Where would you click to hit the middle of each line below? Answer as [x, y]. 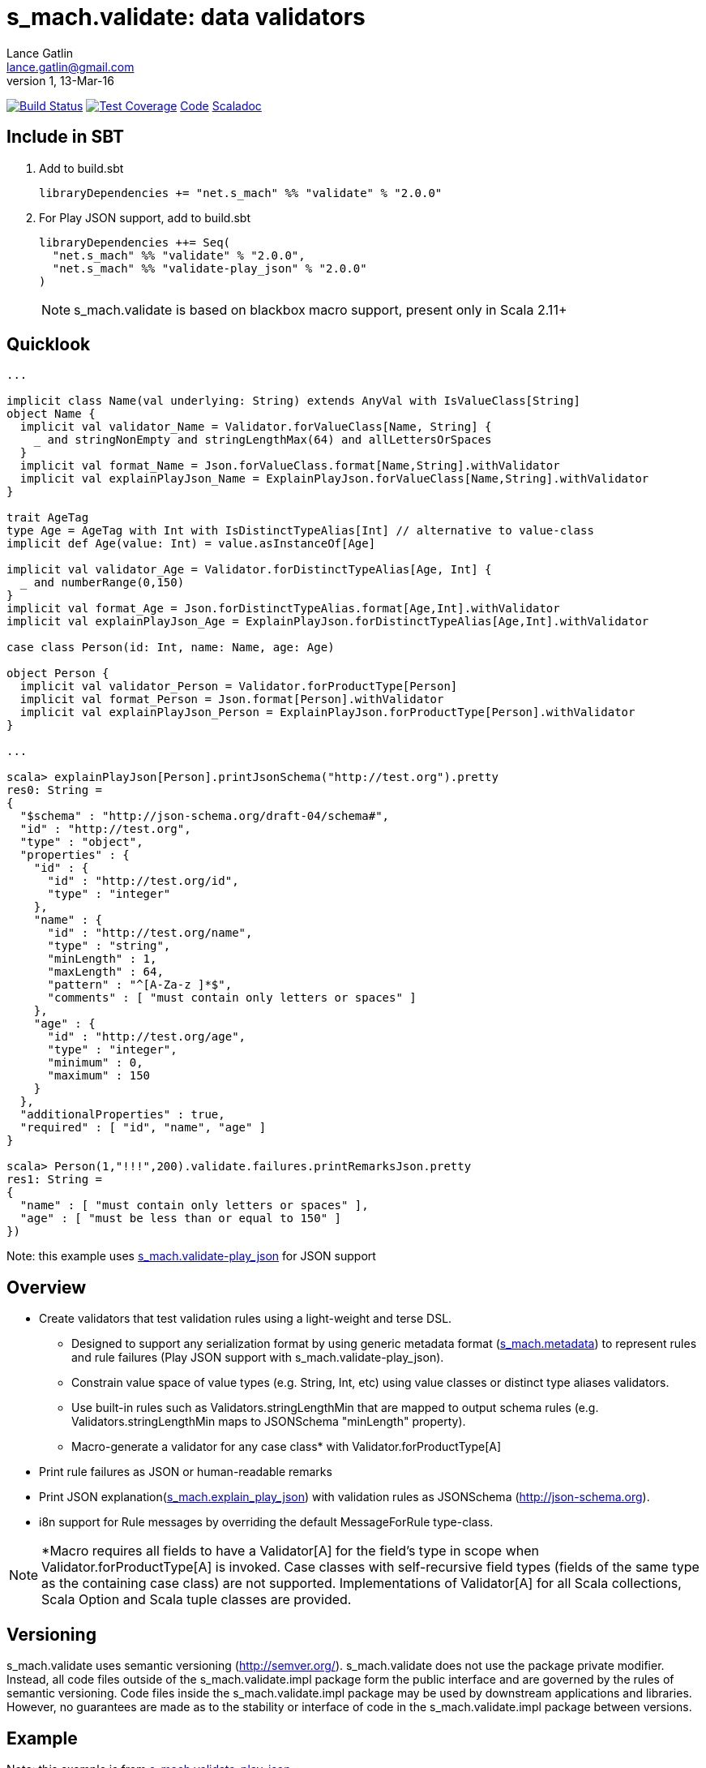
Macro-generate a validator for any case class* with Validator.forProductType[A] [287, 1447]
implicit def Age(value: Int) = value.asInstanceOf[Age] [191, 544]
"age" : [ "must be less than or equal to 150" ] [181, 1219]
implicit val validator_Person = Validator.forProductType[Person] [239, 687]
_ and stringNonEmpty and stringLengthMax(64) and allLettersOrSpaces [263, 440]
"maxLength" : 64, [105, 972]
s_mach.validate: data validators [186, 17]
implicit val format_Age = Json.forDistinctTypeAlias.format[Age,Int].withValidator [283, 609]
